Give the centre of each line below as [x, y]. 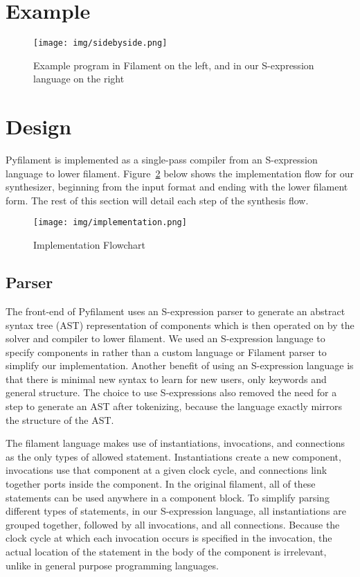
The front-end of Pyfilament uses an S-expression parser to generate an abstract [175, 311]
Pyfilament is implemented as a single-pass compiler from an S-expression [162, 160]
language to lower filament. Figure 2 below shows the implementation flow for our [180, 173]
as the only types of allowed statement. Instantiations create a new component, [173, 456]
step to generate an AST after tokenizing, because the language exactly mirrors [174, 406]
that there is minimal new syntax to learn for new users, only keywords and [166, 379]
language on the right [79, 79]
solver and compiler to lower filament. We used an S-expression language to [165, 338]
